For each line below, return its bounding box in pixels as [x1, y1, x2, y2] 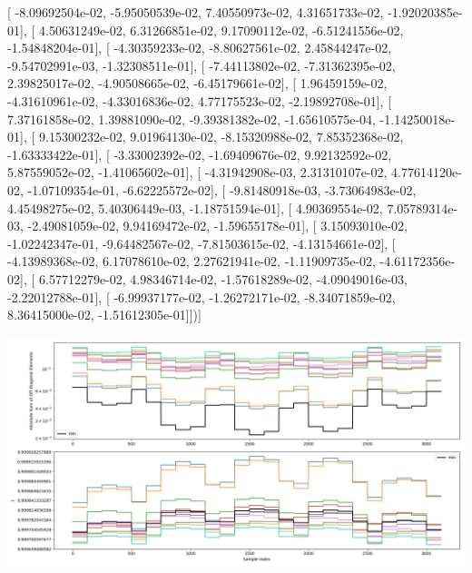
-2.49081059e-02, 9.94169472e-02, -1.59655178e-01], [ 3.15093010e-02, [27, 216, 408, 235]
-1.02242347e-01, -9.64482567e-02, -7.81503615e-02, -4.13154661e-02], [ [7, 233, 396, 252]
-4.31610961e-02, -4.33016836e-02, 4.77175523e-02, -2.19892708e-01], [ [7, 91, 392, 110]
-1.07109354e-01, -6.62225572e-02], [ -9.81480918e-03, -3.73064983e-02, [27, 180, 417, 199]
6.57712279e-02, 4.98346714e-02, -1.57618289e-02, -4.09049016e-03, [38, 269, 408, 288]
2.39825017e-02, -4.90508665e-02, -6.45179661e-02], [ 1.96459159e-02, [7, 74, 388, 93]
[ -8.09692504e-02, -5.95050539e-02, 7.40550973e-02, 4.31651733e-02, [7, 3, 384, 21]
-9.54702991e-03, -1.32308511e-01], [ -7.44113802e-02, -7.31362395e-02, [7, 55, 396, 74]
